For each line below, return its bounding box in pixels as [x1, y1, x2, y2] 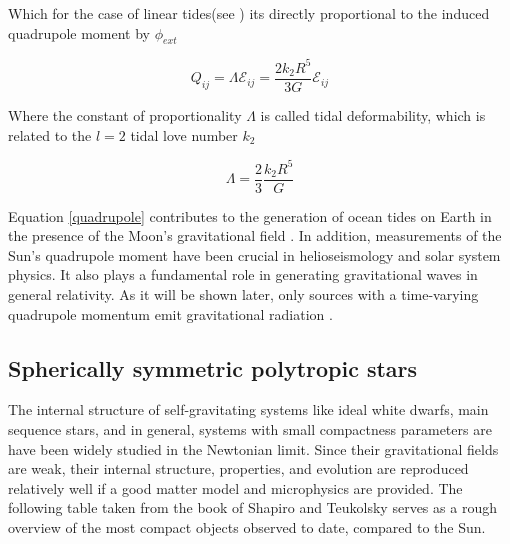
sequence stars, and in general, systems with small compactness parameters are [8, 419, 492, 440]
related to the [8, 124, 92, 145]
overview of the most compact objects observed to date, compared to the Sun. [8, 517, 486, 538]
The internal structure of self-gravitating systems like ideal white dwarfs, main [8, 399, 489, 420]
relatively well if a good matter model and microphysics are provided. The [8, 477, 463, 498]
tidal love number [130, 124, 238, 145]
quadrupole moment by [8, 22, 151, 43]
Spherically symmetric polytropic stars [8, 352, 418, 383]
